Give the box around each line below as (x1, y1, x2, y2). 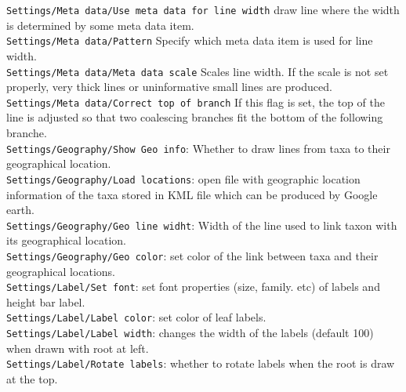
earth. (6, 201, 34, 218)
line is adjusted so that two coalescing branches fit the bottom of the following (6, 109, 383, 125)
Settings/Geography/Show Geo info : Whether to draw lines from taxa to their (6, 140, 390, 156)
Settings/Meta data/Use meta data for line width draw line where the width (6, 2, 400, 17)
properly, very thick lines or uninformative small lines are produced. (6, 78, 332, 95)
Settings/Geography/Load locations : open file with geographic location (6, 170, 361, 187)
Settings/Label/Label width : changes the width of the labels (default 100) (6, 325, 374, 341)
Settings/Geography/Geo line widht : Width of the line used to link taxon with (6, 216, 397, 233)
